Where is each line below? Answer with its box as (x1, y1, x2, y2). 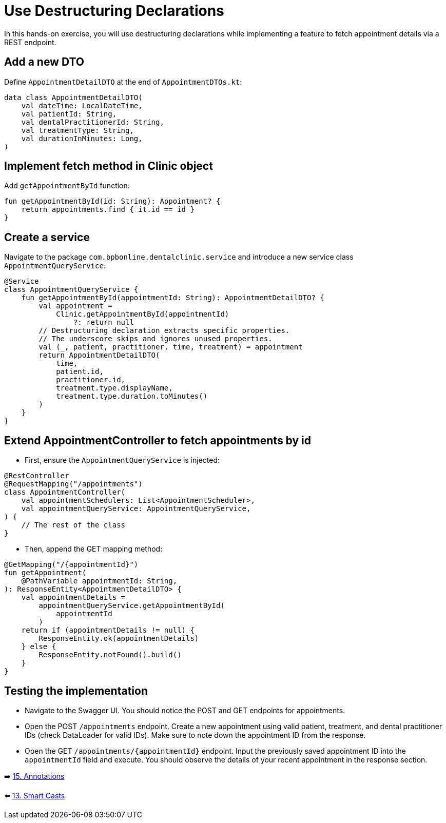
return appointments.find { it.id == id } (21, 205, 195, 214)
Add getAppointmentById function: (4, 181, 130, 190)
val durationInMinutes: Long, (21, 134, 143, 143)
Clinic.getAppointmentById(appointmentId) (56, 310, 229, 319)
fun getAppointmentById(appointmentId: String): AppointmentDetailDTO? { (21, 293, 324, 302)
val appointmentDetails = (21, 593, 126, 602)
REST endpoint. (4, 37, 56, 47)
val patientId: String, (21, 109, 117, 118)
